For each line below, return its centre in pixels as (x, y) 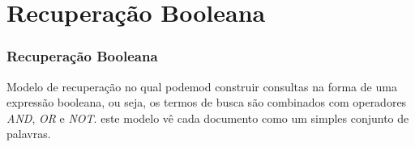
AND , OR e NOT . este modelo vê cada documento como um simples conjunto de (208, 118)
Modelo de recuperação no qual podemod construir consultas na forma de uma (202, 86)
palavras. (29, 134)
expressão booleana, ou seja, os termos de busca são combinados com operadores (207, 102)
